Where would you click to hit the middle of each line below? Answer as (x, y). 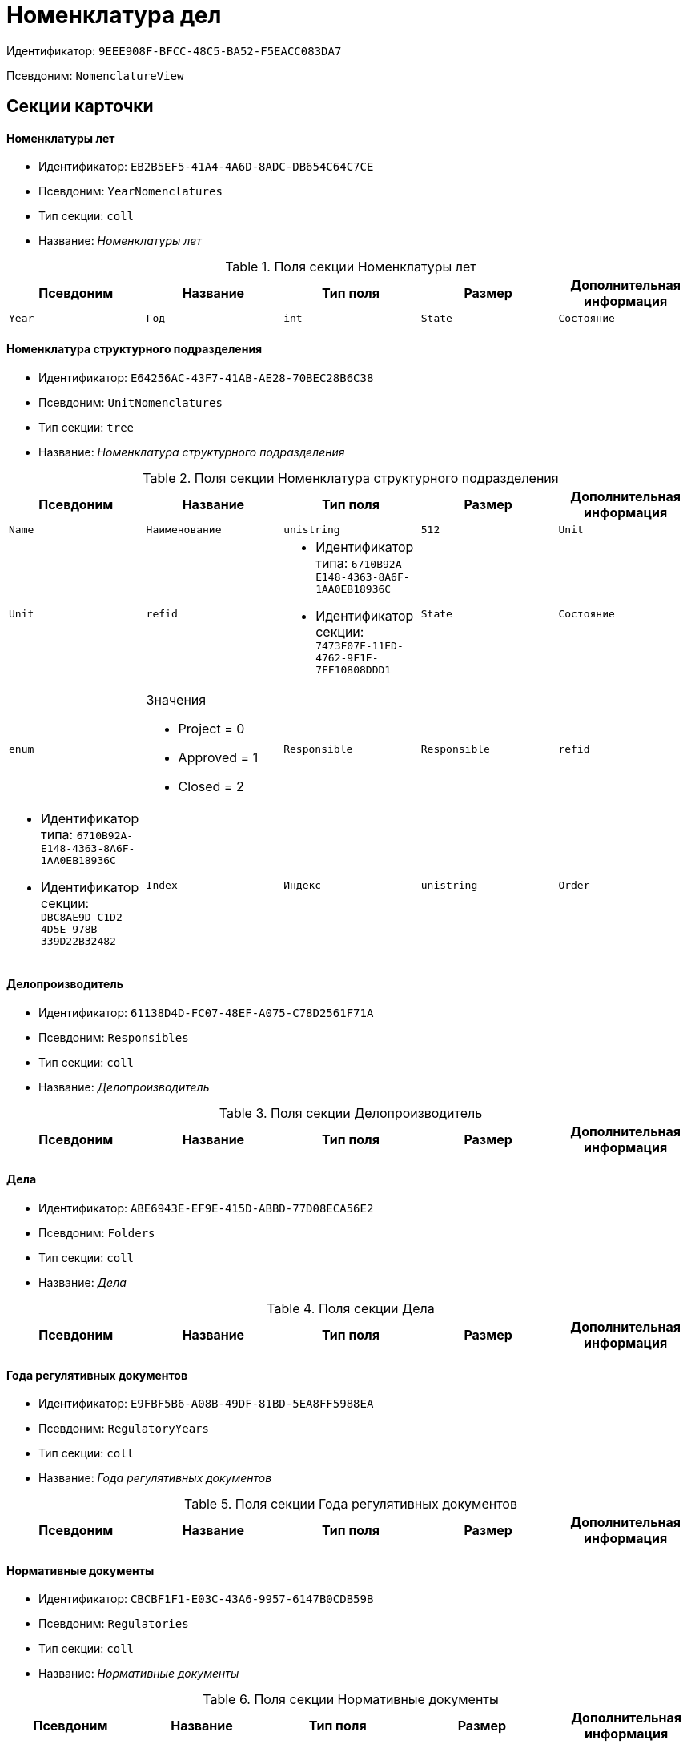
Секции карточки (80, 106)
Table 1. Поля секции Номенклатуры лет (351, 267)
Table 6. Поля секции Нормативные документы (351, 1700)
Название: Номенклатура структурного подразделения (192, 452)
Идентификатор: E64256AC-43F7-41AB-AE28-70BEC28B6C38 (206, 377)
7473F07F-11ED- (360, 645)
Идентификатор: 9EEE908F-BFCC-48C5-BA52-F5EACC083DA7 (174, 50)
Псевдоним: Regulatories (114, 1624)
